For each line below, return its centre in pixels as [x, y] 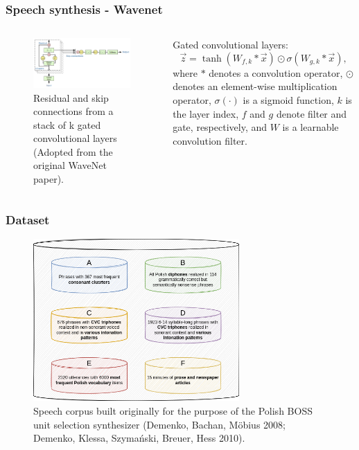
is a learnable [310, 127]
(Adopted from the [73, 151]
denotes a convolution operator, [276, 72]
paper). [49, 179]
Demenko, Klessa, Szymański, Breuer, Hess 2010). [139, 438]
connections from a [73, 111]
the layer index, [206, 113]
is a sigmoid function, [288, 100]
